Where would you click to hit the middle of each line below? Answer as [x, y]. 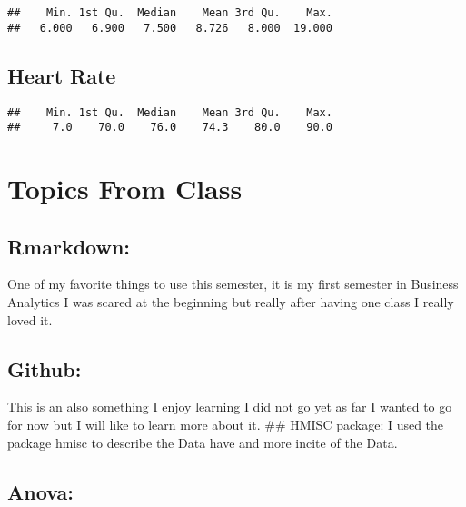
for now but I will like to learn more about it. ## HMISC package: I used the [226, 424]
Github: [45, 368]
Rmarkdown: [69, 246]
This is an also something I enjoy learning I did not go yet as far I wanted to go [230, 407]
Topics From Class [125, 189]
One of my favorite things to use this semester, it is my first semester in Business [233, 284]
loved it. [30, 319]
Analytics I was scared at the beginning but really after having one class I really [231, 302]
